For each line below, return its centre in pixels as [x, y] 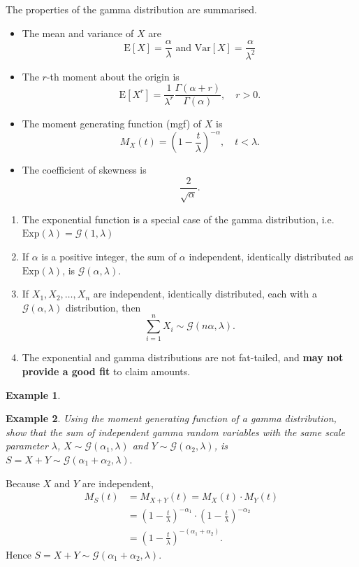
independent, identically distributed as [271, 256]
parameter [27, 446]
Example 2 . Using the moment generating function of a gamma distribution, [171, 418]
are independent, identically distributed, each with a [205, 294]
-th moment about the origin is [113, 76]
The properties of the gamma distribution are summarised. [131, 9]
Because [23, 483]
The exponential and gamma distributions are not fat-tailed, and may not [183, 357]
